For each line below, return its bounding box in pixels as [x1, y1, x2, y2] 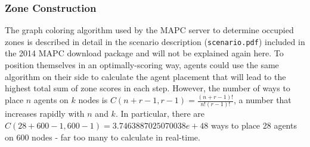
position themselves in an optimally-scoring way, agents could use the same [5, 59, 279, 71]
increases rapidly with [5, 107, 85, 120]
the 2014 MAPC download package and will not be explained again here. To [5, 47, 284, 59]
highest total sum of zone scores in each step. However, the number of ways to [5, 82, 290, 94]
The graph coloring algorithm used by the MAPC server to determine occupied [5, 24, 294, 36]
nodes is [78, 94, 108, 106]
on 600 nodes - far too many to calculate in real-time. [5, 130, 200, 143]
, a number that [233, 94, 292, 106]
